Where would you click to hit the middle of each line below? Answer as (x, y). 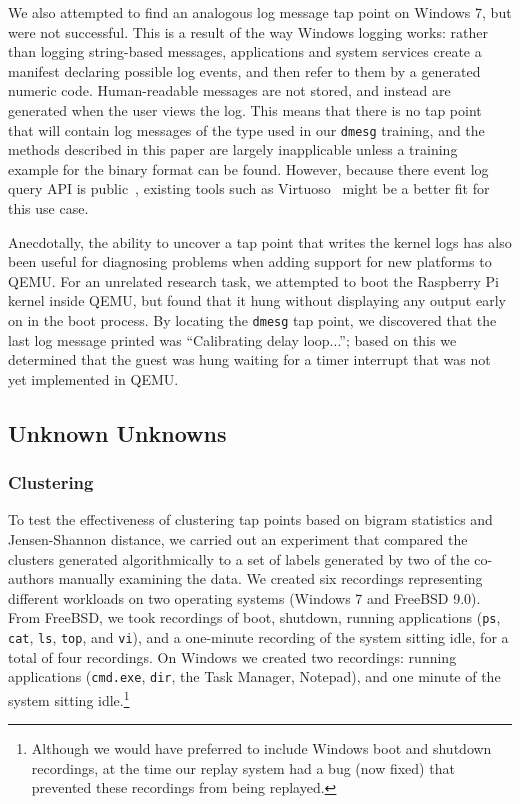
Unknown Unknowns (117, 432)
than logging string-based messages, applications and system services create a (245, 51)
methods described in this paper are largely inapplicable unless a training (233, 149)
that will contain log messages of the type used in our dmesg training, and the (246, 129)
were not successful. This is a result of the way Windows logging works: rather (248, 31)
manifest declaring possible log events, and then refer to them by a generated (244, 70)
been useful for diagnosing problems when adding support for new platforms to (250, 261)
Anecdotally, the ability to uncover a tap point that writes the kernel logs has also (260, 241)
